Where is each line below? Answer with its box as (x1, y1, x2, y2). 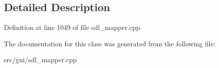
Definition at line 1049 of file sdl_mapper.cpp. (4, 22, 142, 32)
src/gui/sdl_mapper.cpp (4, 54, 77, 65)
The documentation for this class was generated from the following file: (4, 38, 216, 48)
